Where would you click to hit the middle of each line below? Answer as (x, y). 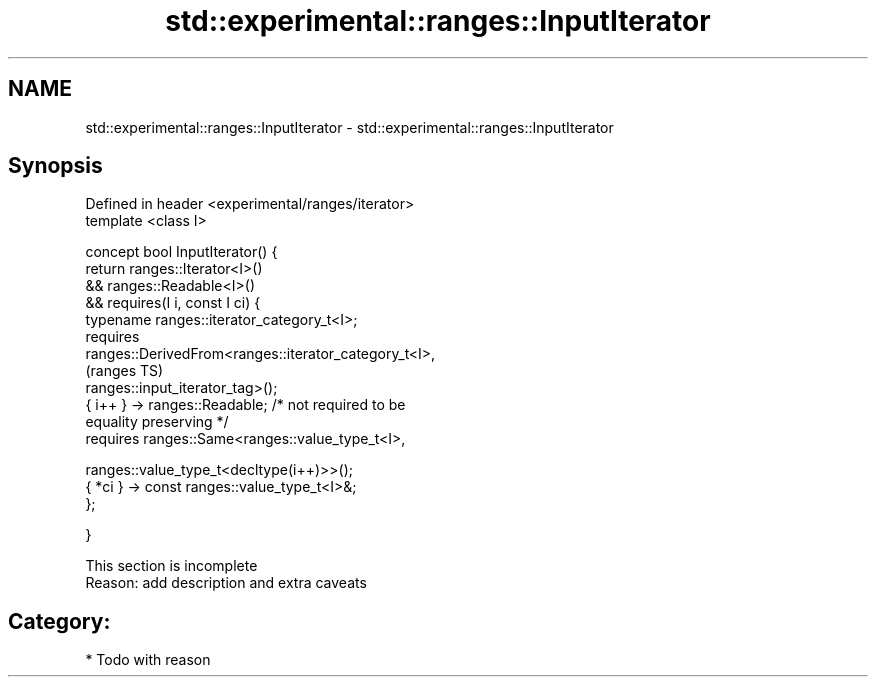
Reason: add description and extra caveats (226, 583)
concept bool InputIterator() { (181, 252)
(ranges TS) (124, 371)
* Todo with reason (148, 660)
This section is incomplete (171, 566)
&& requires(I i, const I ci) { (173, 303)
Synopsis (55, 166)
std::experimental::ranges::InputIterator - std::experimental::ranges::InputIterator (349, 127)
